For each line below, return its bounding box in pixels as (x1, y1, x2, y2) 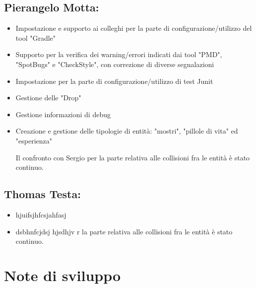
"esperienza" (15, 135, 52, 145)
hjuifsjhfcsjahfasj (15, 209, 66, 219)
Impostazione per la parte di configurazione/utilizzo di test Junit (15, 75, 213, 86)
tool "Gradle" (15, 32, 56, 43)
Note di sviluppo (4, 265, 121, 285)
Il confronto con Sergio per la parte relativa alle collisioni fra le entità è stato (15, 152, 250, 162)
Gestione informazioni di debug (15, 109, 111, 119)
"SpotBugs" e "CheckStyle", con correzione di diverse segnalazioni (15, 59, 214, 69)
